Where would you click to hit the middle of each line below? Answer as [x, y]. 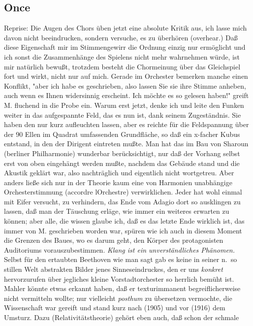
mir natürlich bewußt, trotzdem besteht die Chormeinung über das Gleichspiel [122, 66]
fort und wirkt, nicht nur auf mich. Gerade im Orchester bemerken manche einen [126, 76]
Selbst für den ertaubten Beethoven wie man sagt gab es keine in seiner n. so [121, 259]
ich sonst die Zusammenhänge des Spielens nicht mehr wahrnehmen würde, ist [122, 56]
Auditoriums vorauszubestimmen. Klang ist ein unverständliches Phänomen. [120, 249]
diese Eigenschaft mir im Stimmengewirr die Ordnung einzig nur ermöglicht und [125, 47]
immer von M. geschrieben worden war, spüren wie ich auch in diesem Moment [123, 230]
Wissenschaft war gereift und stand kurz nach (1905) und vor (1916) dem [115, 308]
